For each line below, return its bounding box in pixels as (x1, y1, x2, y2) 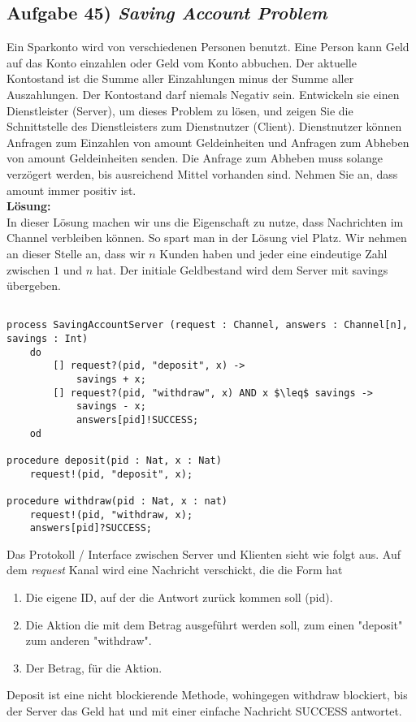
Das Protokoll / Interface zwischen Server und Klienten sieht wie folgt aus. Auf (6, 545, 401, 562)
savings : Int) (6, 333, 89, 345)
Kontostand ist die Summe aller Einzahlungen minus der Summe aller (6, 70, 354, 87)
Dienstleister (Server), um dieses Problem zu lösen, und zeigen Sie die (6, 102, 353, 119)
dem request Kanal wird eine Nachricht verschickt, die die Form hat (6, 561, 343, 578)
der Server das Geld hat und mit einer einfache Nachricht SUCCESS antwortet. (6, 703, 402, 720)
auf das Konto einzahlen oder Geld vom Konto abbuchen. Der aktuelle (6, 54, 357, 71)
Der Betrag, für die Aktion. (25, 659, 162, 676)
